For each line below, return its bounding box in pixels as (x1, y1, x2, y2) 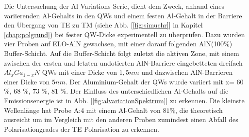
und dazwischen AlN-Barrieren (141, 67, 233, 77)
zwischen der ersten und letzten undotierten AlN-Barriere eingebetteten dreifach (4, 57, 243, 68)
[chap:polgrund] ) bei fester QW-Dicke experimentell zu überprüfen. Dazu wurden (4, 29, 245, 39)
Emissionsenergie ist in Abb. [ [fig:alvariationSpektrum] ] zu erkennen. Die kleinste (4, 95, 245, 105)
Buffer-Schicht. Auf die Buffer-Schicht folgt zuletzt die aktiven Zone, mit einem (4, 48, 239, 58)
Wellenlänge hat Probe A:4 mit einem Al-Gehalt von (4, 105, 161, 115)
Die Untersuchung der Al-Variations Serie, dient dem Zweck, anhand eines (4, 1, 225, 11)
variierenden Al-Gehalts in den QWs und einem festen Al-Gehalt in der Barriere (4, 10, 242, 20)
